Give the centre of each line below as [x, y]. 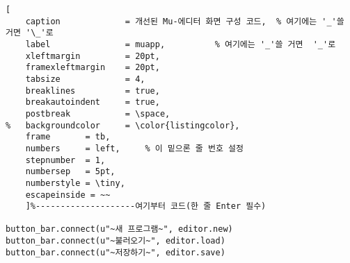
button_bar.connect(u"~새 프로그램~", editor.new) [119, 229]
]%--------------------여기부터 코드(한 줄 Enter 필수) [146, 206]
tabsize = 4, [85, 79]
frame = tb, [68, 137]
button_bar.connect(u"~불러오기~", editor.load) [116, 241]
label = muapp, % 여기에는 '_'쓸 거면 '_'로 [181, 44]
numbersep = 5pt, [70, 172]
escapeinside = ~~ [68, 195]
